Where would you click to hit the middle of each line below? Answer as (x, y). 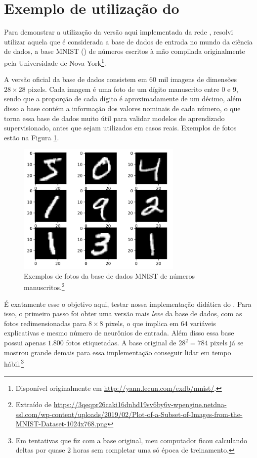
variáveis (203, 323)
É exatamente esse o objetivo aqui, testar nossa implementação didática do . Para (128, 304)
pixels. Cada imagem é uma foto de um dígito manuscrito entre (124, 89)
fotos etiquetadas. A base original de (121, 343)
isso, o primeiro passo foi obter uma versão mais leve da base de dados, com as (123, 313)
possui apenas (25, 343)
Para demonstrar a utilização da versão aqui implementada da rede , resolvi (119, 32)
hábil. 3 (14, 363)
